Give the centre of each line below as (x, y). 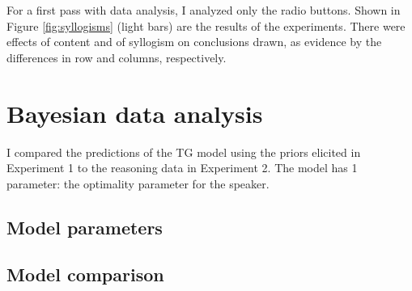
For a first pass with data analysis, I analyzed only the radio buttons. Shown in (204, 10)
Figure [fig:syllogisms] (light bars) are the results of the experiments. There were (206, 25)
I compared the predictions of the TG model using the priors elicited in (184, 152)
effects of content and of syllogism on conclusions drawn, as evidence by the (194, 42)
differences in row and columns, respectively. (117, 57)
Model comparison (85, 274)
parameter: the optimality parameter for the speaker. (138, 183)
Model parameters (85, 227)
